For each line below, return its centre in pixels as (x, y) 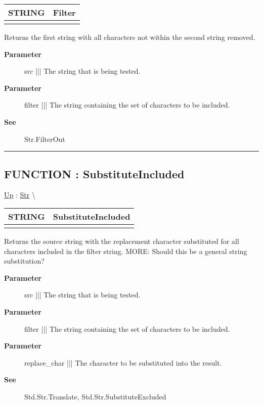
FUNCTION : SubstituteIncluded (94, 173)
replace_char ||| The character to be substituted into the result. (123, 362)
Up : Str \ (20, 195)
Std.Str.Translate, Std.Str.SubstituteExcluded (95, 396)
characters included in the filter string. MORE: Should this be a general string (126, 251)
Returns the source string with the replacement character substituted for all (122, 241)
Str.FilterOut (45, 139)
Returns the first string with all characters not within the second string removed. (130, 37)
